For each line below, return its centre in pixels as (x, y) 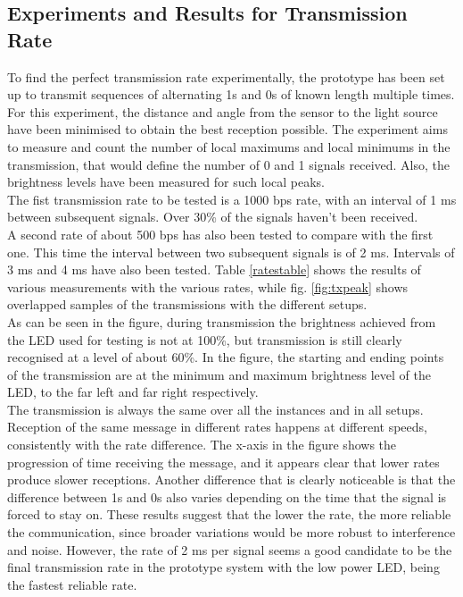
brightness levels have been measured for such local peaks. (166, 182)
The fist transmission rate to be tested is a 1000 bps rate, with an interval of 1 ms (232, 199)
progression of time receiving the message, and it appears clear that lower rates (223, 462)
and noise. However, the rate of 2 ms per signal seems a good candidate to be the (230, 549)
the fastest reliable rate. (72, 584)
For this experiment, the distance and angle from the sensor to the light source (223, 111)
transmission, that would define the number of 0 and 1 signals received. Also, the (229, 164)
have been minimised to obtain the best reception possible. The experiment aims (227, 129)
